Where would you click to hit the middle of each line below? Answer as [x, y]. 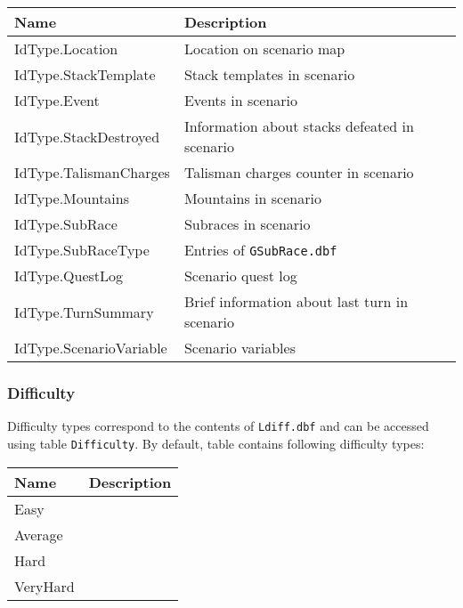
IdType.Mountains [72, 198]
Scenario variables [240, 348]
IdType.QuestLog [69, 276]
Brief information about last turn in [296, 301]
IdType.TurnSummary [84, 312]
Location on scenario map [264, 49]
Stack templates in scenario [269, 74]
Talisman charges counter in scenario [299, 172]
